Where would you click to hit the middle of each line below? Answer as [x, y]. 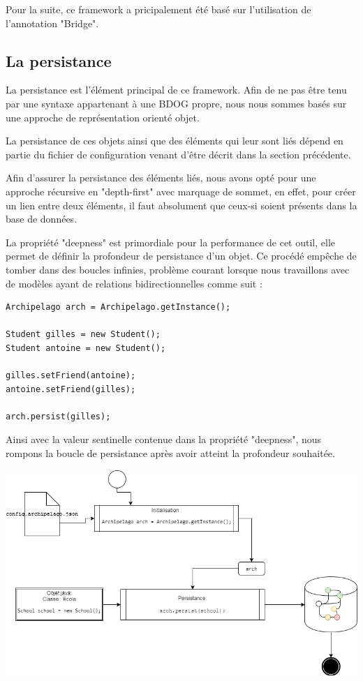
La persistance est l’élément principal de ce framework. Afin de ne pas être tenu [176, 90]
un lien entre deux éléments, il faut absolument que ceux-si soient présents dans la [181, 205]
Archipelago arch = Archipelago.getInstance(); [118, 307]
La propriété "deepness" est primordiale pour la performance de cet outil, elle [170, 242]
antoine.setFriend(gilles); [71, 389]
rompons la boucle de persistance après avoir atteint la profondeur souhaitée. [170, 453]
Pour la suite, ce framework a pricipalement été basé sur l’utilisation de [158, 9]
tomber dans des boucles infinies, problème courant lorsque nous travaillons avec [178, 269]
